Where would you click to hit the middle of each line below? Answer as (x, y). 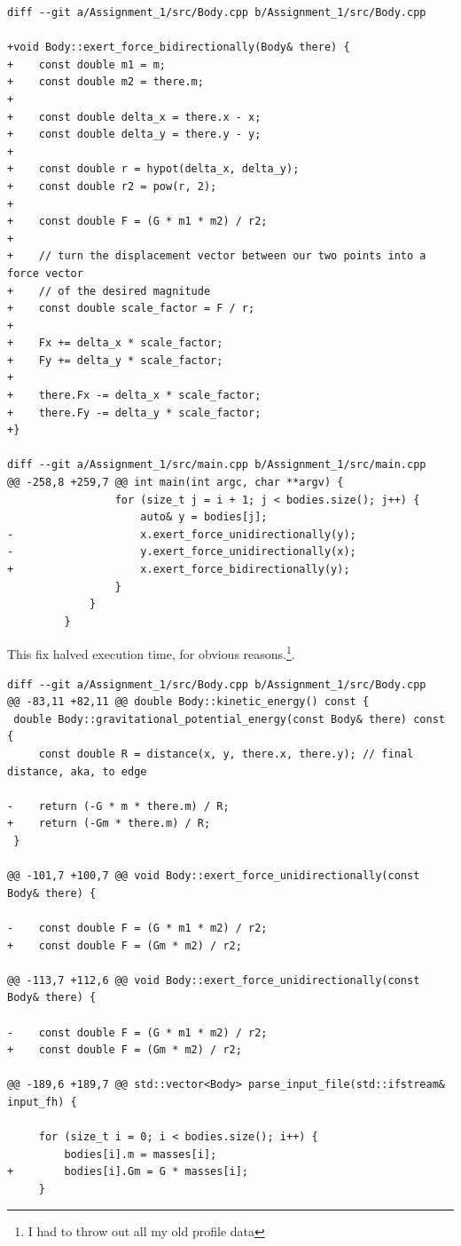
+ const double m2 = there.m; (105, 82)
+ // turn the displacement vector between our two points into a (217, 256)
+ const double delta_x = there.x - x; (134, 117)
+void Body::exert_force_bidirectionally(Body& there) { (179, 48)
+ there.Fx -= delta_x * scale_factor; (134, 396)
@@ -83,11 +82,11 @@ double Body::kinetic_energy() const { (188, 702)
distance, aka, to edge (77, 771)
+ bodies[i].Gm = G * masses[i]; (128, 1172)
